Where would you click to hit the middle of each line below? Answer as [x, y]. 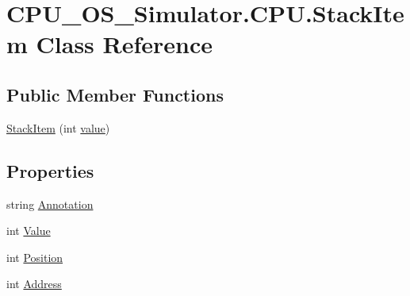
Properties [50, 170]
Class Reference [125, 44]
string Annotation [50, 204]
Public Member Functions [115, 94]
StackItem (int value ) [58, 127]
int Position [35, 257]
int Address [34, 284]
